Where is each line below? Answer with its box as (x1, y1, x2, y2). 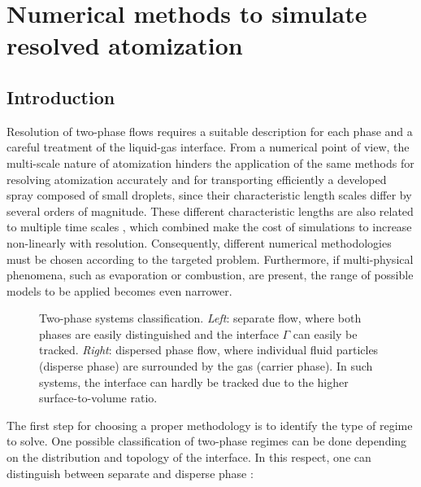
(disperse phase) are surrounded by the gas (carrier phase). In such (39, 358, 373, 375)
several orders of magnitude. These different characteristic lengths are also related (7, 202, 414, 219)
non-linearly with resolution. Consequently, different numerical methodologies (7, 234, 392, 251)
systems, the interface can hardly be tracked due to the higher (39, 373, 349, 390)
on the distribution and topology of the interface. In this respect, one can (7, 449, 371, 466)
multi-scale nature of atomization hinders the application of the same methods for (7, 154, 414, 171)
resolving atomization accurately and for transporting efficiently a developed (7, 170, 387, 187)
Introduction (7, 84, 115, 109)
